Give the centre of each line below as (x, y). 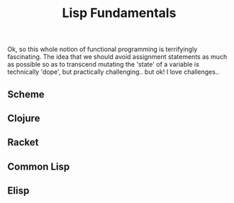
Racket (23, 142)
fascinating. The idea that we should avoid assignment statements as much (117, 57)
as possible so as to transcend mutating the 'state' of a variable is (104, 65)
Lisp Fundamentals (119, 13)
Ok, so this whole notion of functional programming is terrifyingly (102, 49)
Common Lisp (39, 166)
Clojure (24, 118)
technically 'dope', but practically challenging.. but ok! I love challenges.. (113, 72)
